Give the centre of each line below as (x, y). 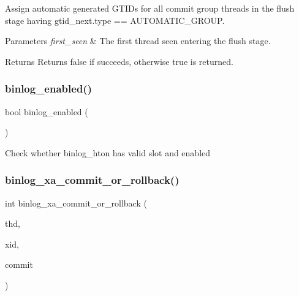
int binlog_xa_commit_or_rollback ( (76, 203)
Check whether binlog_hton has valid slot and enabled (108, 152)
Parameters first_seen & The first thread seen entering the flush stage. (138, 41)
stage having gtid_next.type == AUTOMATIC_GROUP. (115, 20)
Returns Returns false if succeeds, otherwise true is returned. (119, 61)
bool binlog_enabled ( (47, 111)
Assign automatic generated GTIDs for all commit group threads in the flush (150, 8)
